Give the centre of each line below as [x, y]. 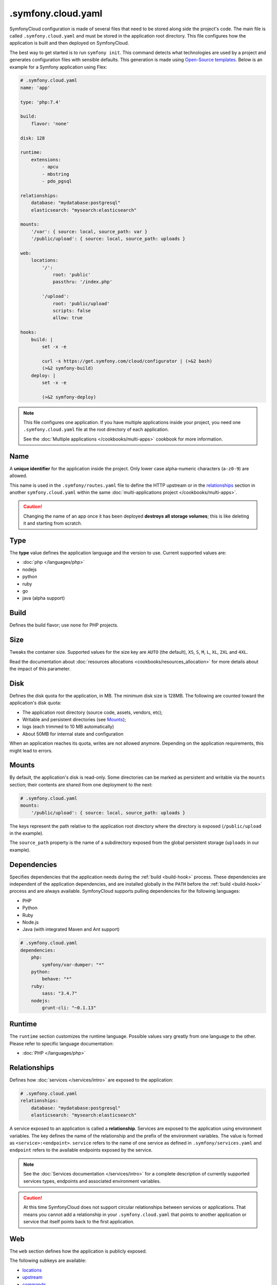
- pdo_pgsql [57, 181]
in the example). [26, 833]
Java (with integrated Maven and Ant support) [71, 929]
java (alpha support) [44, 598]
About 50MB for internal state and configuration [73, 734]
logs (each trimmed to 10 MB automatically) [68, 727]
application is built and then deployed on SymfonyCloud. [69, 43]
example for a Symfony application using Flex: [58, 67]
